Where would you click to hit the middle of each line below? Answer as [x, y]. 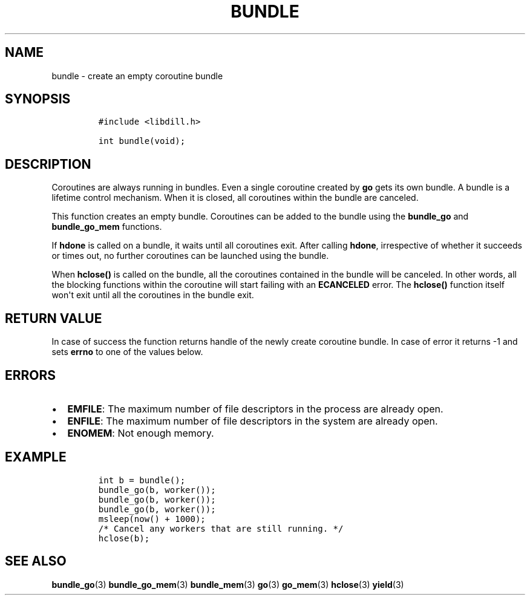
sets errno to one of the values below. [127, 352]
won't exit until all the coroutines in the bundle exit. [153, 295]
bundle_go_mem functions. [107, 227]
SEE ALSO [36, 561]
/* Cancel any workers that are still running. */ [221, 528]
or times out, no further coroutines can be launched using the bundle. [190, 256]
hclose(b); [124, 538]
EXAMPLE [36, 457]
